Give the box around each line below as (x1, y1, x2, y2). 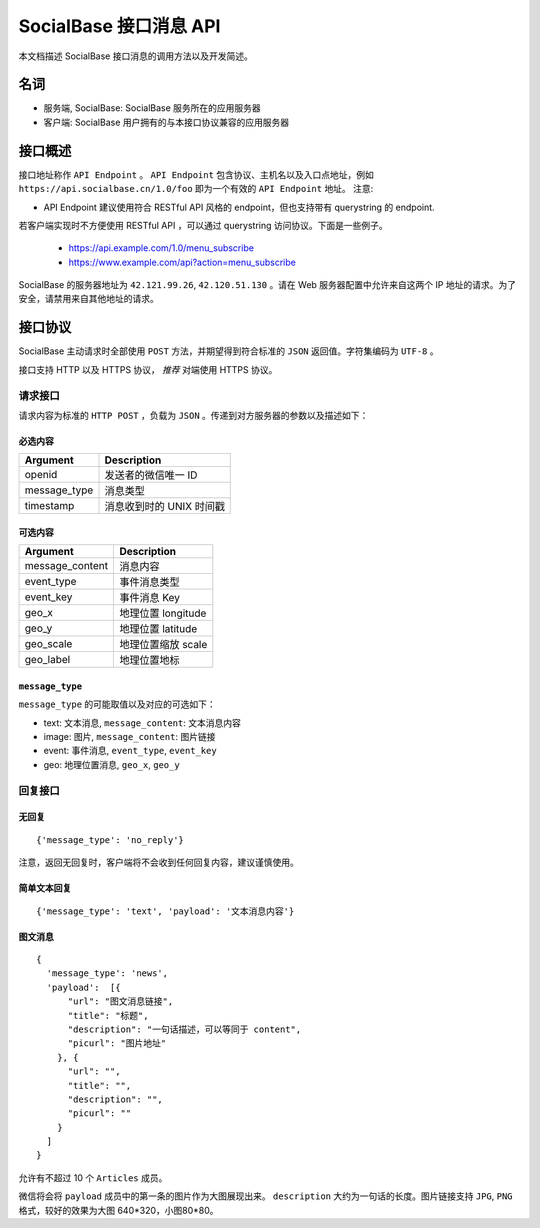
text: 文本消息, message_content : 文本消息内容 (43, 716, 242, 729)
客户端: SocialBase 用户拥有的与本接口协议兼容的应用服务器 (43, 116, 290, 128)
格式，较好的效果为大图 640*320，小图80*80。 (18, 1204, 219, 1216)
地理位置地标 (119, 653, 180, 667)
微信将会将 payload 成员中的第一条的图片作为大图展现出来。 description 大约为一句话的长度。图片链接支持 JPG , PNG (18, 1190, 513, 1202)
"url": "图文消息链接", (67, 996, 174, 1007)
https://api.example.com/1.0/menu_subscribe (68, 242, 255, 254)
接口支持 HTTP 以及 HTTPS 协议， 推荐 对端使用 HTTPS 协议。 (18, 363, 278, 375)
